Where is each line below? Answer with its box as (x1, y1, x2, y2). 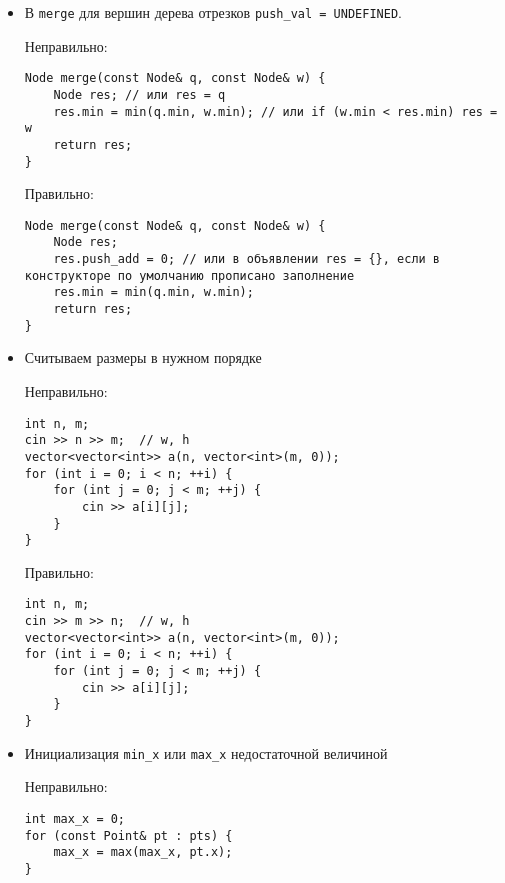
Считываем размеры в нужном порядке (24, 347, 262, 368)
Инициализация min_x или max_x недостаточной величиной (24, 742, 388, 763)
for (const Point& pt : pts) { (24, 828, 233, 843)
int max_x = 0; (24, 811, 126, 826)
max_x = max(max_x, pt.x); (53, 845, 233, 860)
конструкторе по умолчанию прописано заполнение (24, 268, 355, 283)
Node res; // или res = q (53, 87, 226, 102)
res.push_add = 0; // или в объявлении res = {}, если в (53, 252, 441, 267)
